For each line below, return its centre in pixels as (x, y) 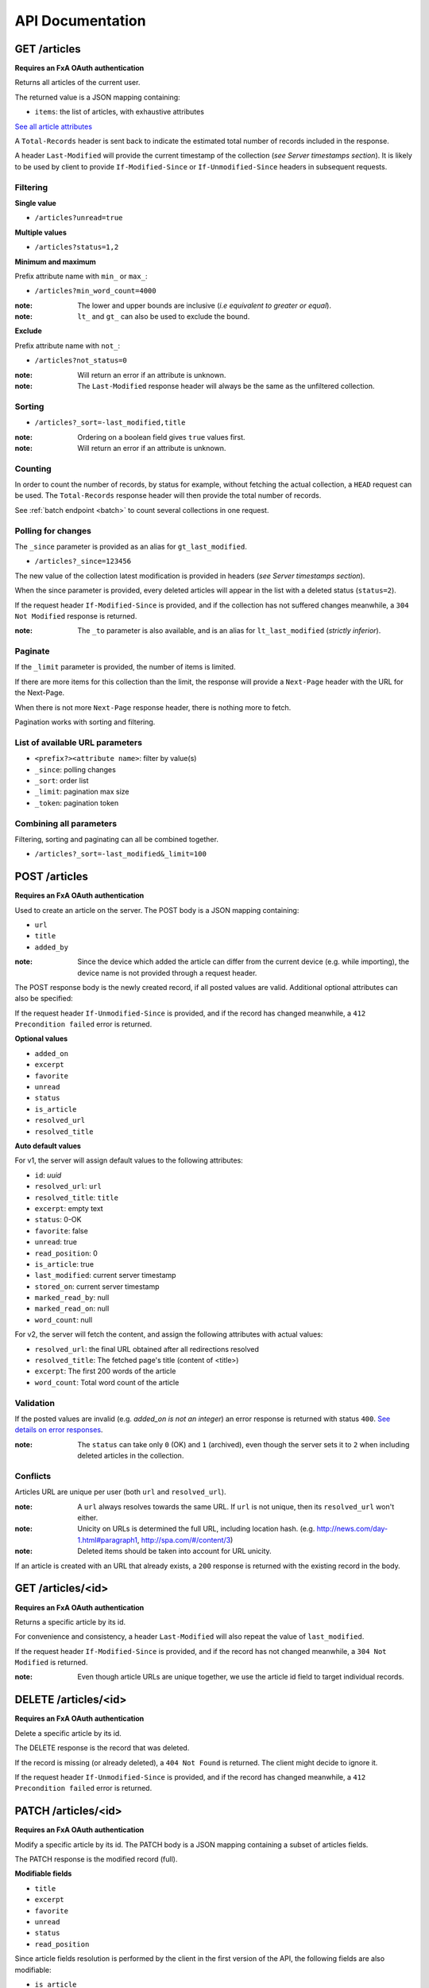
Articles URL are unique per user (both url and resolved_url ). (120, 1492)
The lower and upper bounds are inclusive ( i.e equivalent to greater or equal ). (204, 305)
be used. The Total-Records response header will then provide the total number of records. (168, 495)
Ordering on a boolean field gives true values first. (161, 437)
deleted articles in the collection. (131, 1456)
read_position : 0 (66, 1253)
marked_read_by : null (72, 1298)
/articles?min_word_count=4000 (95, 291)
